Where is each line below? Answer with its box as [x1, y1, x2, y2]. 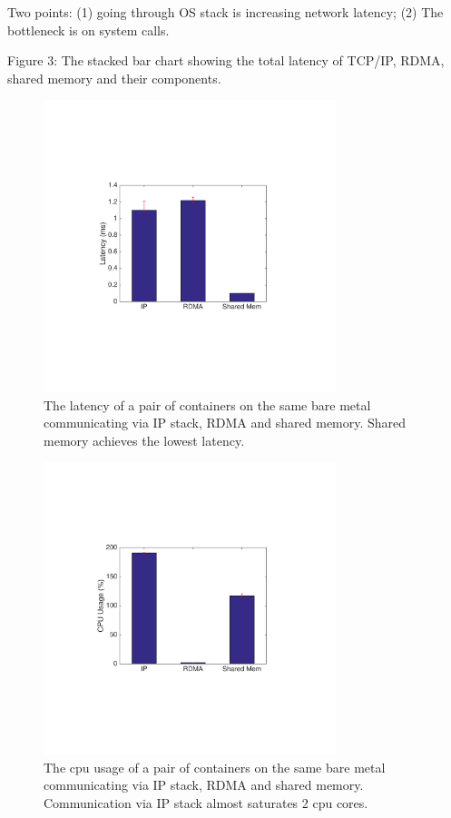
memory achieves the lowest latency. [44, 430, 245, 449]
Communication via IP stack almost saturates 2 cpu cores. [44, 793, 368, 812]
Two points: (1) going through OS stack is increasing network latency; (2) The [7, 3, 444, 21]
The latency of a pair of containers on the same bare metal [44, 395, 371, 414]
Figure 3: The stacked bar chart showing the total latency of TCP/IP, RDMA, [7, 51, 445, 70]
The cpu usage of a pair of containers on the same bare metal [44, 757, 386, 776]
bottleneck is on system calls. [7, 20, 170, 39]
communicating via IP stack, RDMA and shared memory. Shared [44, 413, 407, 432]
